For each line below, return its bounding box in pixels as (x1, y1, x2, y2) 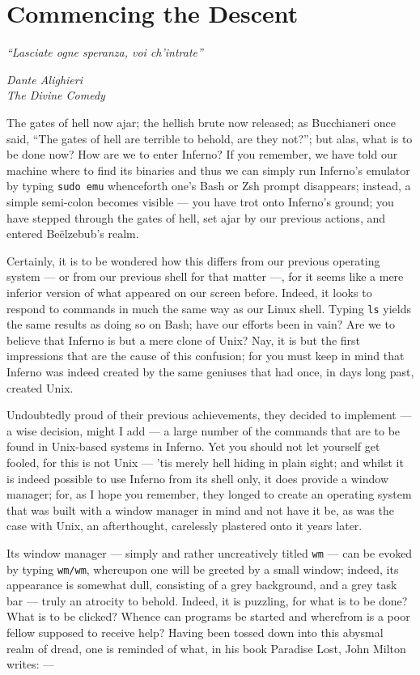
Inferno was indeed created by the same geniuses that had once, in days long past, (6, 363, 414, 380)
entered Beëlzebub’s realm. (6, 225, 139, 242)
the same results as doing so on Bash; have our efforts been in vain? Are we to (6, 316, 395, 333)
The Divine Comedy (6, 87, 105, 104)
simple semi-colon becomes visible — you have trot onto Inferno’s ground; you (6, 193, 394, 210)
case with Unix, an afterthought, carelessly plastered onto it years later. (6, 517, 363, 534)
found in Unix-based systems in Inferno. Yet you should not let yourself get (6, 438, 380, 455)
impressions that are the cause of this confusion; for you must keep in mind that (6, 347, 405, 364)
